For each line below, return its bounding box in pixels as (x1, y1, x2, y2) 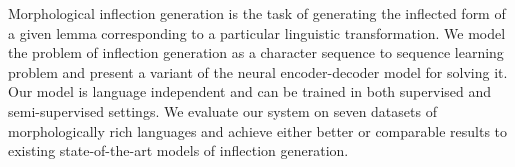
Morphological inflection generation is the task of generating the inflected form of (8, 3, 506, 23)
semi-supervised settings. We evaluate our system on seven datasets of (8, 100, 437, 121)
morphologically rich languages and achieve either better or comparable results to (8, 120, 508, 141)
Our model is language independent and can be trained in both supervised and (8, 81, 492, 102)
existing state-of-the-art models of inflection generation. (8, 140, 349, 161)
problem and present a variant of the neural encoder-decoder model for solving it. (8, 61, 508, 82)
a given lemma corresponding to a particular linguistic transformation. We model (8, 22, 506, 43)
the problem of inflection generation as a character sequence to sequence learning (8, 42, 504, 63)
